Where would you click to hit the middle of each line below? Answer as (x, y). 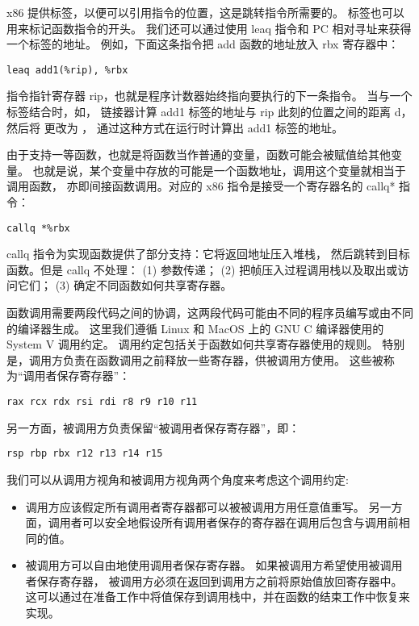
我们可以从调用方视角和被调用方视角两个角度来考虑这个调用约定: (178, 479)
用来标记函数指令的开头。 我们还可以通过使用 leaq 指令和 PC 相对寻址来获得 (209, 28)
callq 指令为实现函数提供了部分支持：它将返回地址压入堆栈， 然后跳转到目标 (208, 254)
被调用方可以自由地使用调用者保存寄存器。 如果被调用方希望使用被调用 (214, 565)
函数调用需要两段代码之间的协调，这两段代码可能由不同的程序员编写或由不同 (210, 313)
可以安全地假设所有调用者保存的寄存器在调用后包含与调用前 (240, 522)
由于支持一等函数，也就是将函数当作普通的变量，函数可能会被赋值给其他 (199, 154)
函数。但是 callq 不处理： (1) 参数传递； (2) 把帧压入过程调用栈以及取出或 (202, 269)
